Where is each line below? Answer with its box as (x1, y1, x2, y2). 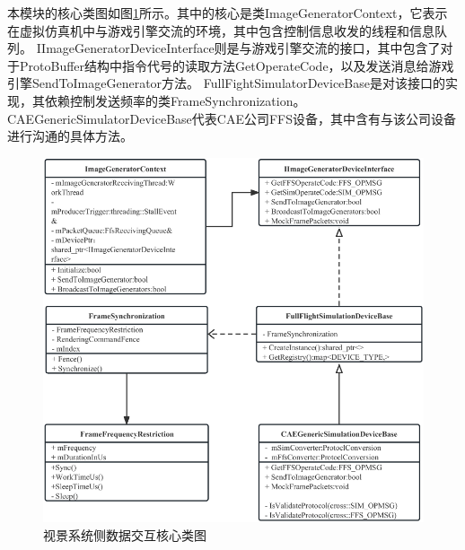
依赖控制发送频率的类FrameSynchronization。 (44, 91, 306, 109)
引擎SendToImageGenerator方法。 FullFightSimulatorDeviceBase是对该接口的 (7, 74, 445, 92)
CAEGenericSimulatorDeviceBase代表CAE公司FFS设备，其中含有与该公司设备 (7, 109, 456, 127)
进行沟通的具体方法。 (7, 127, 133, 145)
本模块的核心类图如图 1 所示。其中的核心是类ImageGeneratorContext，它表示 (7, 4, 448, 22)
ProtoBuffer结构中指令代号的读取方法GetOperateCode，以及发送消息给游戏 (19, 56, 454, 74)
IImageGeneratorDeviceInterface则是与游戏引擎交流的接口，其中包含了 (36, 39, 441, 57)
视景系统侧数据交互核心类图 (43, 525, 206, 544)
